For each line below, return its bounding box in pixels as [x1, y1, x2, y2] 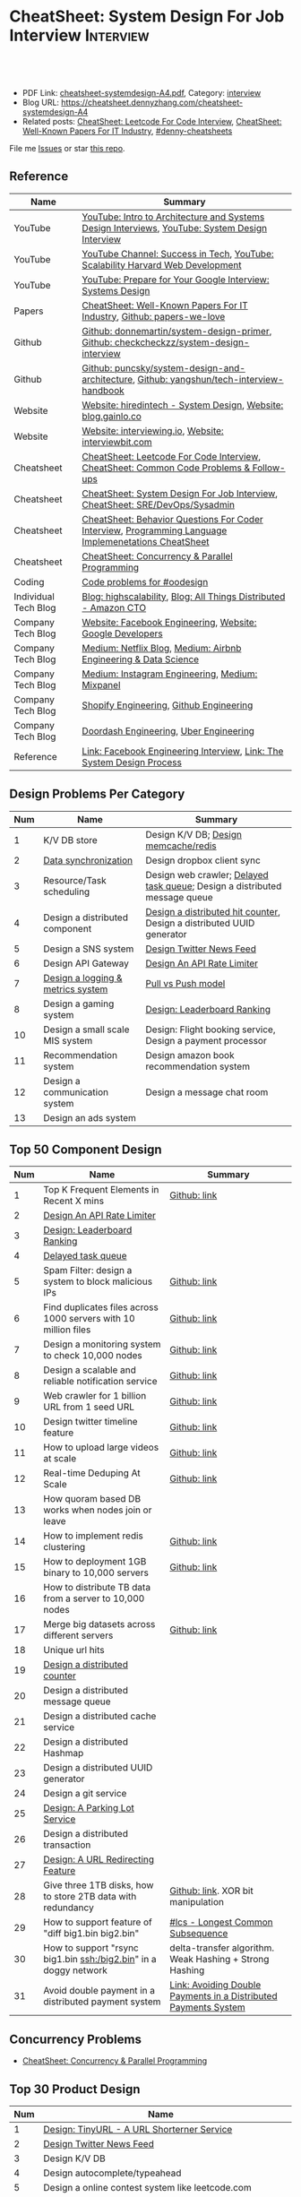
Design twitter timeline [43, 1416, 138, 1428]
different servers [43, 1629, 114, 1641]
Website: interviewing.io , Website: [82, 424, 224, 436]
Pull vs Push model [145, 977, 226, 989]
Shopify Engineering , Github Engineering [82, 699, 254, 711]
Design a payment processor [145, 1034, 267, 1047]
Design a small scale [43, 1023, 130, 1036]
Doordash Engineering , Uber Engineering [82, 724, 255, 737]
